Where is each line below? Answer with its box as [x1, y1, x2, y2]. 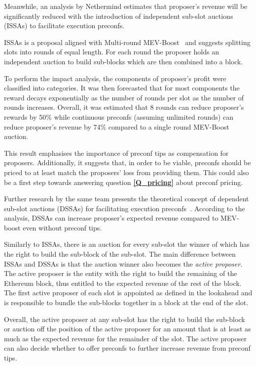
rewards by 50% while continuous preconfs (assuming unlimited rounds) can [4, 111, 233, 122]
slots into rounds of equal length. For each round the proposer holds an [4, 46, 219, 57]
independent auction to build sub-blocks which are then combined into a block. [4, 56, 243, 66]
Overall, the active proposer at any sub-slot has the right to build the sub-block [4, 314, 245, 324]
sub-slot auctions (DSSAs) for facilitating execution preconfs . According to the [4, 203, 245, 213]
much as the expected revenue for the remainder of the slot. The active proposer [4, 333, 247, 343]
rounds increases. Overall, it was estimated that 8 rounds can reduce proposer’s [4, 102, 244, 112]
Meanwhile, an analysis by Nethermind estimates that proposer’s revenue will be [4, 1, 248, 11]
